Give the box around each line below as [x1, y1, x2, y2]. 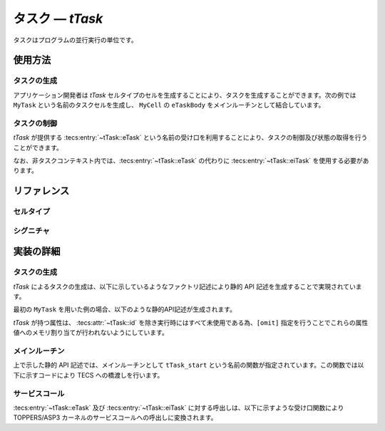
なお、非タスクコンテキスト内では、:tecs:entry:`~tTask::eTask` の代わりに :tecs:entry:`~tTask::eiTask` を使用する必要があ [13, 157, 369, 165]
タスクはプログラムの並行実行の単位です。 [13, 36, 138, 44]
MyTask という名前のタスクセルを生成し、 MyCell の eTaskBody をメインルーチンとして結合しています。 [13, 100, 325, 110]
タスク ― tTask [13, 11, 103, 26]
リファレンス [13, 185, 70, 197]
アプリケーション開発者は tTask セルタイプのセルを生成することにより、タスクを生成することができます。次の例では [13, 90, 356, 99]
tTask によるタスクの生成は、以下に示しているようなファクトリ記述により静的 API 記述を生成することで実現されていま [13, 282, 362, 291]
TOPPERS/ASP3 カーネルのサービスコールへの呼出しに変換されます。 [13, 413, 217, 422]
